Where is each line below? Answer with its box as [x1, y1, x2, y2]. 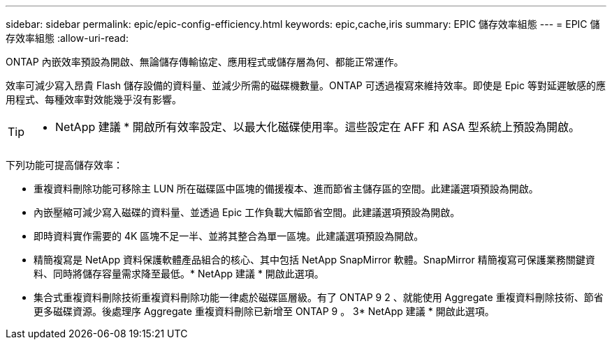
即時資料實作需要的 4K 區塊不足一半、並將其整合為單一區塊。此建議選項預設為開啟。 [34, 230, 424, 242]
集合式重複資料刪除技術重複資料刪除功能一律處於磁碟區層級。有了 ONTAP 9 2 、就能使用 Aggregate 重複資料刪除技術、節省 [34, 291, 604, 303]
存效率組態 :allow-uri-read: [6, 32, 129, 44]
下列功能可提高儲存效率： [6, 159, 123, 171]
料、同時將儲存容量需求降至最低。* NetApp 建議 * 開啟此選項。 [34, 268, 324, 279]
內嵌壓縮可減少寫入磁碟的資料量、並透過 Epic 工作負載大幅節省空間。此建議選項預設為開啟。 [34, 206, 460, 218]
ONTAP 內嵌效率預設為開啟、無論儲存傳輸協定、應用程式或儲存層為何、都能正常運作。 [6, 56, 404, 68]
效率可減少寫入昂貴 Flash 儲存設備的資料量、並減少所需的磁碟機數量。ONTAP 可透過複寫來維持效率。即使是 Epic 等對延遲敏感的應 [6, 79, 606, 91]
